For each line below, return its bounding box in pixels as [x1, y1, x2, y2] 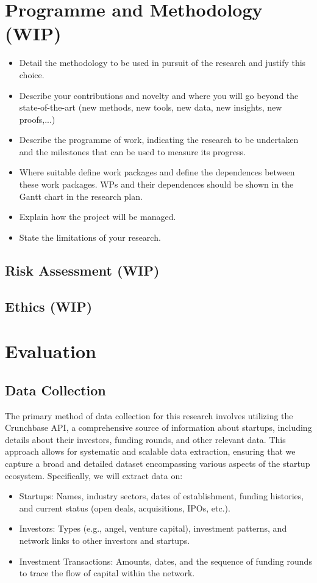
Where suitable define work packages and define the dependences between [19, 166, 295, 178]
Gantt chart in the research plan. [19, 189, 143, 202]
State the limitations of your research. [19, 230, 161, 243]
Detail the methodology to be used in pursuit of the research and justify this [19, 56, 306, 69]
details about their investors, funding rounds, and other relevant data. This [5, 433, 286, 446]
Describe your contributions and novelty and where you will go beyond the [19, 89, 299, 101]
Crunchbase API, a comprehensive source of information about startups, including [5, 421, 312, 434]
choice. [19, 68, 45, 81]
